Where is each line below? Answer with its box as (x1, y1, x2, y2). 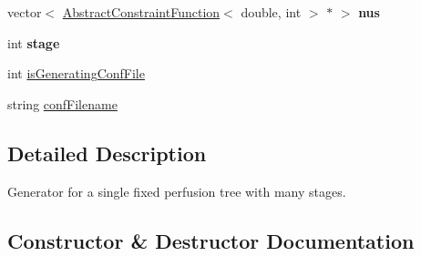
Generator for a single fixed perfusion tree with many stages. (7, 181, 346, 200)
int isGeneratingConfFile (7, 64, 145, 83)
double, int (241, 3, 302, 21)
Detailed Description (7, 138, 207, 167)
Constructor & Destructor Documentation (7, 226, 415, 254)
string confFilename (7, 94, 118, 113)
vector (7, 3, 42, 21)
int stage (7, 33, 60, 52)
